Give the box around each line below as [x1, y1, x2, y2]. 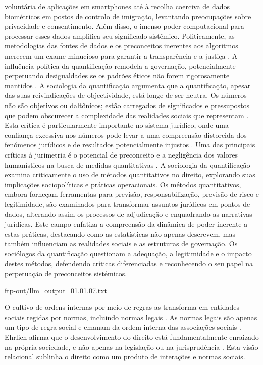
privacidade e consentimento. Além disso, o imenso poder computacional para [5, 21, 244, 31]
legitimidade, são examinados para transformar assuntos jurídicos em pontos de [5, 198, 250, 209]
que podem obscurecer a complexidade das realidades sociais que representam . [5, 110, 249, 120]
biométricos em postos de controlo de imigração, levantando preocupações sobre [5, 11, 251, 21]
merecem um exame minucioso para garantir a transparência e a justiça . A [5, 50, 238, 61]
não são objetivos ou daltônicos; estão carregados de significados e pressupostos [5, 99, 250, 110]
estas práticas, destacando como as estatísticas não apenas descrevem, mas [5, 228, 235, 239]
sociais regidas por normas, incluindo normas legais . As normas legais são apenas [5, 311, 257, 322]
